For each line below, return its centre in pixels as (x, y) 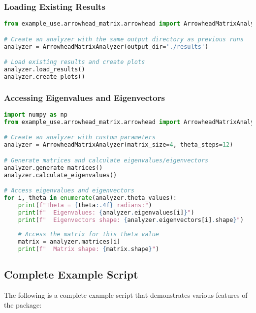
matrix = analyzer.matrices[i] (69, 242)
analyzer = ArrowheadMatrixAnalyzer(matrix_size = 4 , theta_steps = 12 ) (119, 145)
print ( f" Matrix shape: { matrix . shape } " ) (89, 249)
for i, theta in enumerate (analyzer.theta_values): (90, 198)
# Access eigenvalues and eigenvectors (69, 191)
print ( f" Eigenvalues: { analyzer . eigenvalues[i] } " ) (106, 212)
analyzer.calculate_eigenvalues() (61, 175)
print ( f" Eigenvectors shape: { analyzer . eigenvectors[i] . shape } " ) (131, 220)
